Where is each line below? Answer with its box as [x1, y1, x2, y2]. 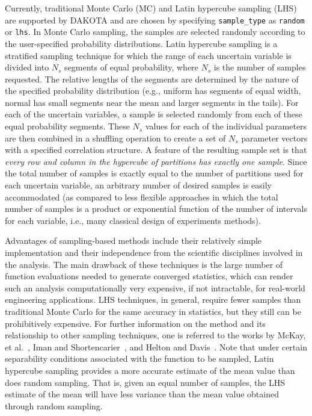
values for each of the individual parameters [145, 120, 307, 132]
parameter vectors [241, 131, 308, 144]
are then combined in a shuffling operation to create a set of [5, 131, 226, 144]
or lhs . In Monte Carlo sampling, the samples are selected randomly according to [5, 25, 305, 38]
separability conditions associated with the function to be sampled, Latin [5, 352, 274, 365]
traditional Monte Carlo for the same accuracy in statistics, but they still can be [5, 305, 301, 317]
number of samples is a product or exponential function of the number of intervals [5, 202, 307, 215]
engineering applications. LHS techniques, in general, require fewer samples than [5, 293, 301, 306]
